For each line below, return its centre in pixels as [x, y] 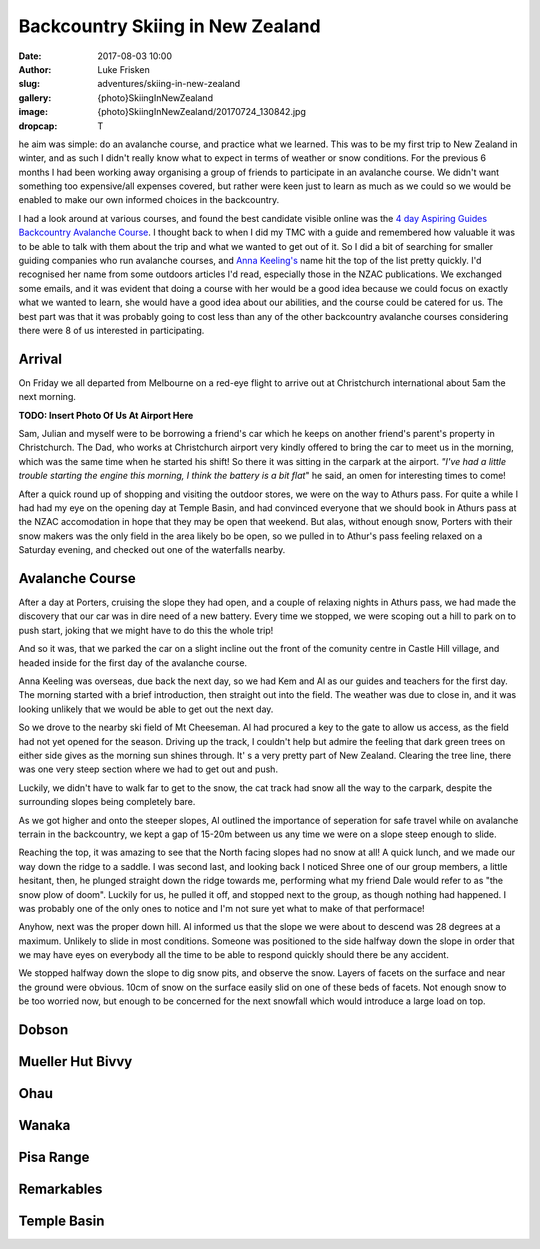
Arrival [40, 358]
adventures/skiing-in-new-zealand [169, 84]
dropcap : [38, 126]
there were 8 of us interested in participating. [111, 330]
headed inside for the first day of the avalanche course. [133, 662]
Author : [35, 69]
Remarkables [60, 1189]
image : [33, 112]
